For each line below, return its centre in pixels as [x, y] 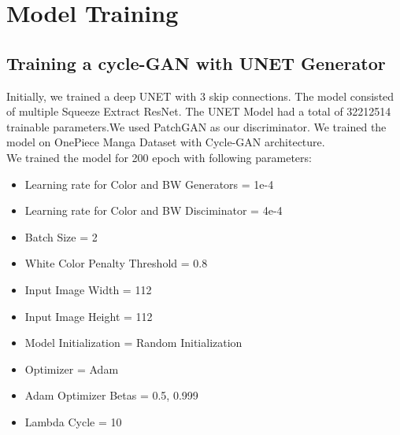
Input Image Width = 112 [88, 289]
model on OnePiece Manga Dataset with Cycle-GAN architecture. [166, 142]
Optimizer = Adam [72, 369]
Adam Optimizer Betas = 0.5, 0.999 [111, 395]
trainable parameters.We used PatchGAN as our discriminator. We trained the [196, 126]
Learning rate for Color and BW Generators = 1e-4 [149, 184]
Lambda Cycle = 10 [73, 421]
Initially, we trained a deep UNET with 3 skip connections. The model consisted [200, 96]
